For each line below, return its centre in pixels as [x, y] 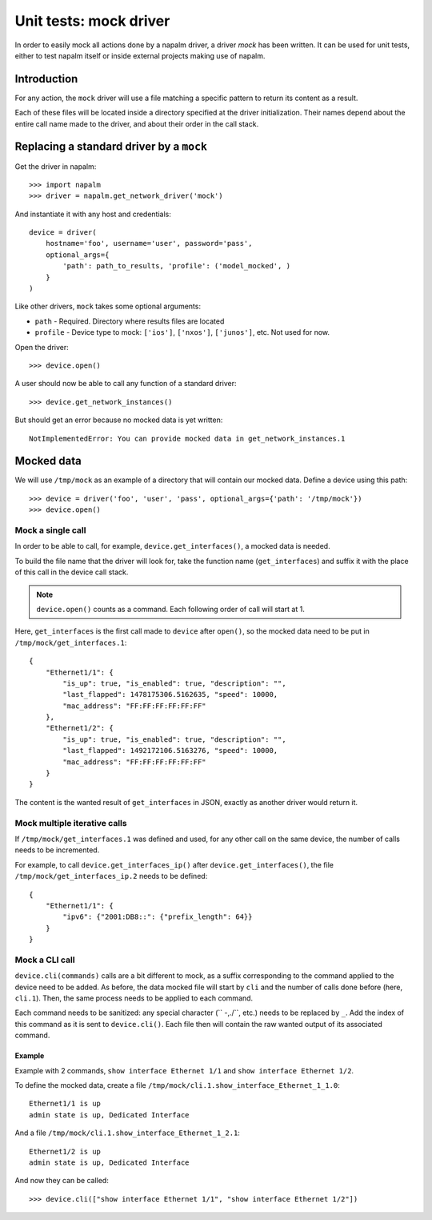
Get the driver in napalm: [56, 166]
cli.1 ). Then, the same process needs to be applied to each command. [134, 998]
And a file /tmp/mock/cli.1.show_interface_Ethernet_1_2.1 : [127, 1133]
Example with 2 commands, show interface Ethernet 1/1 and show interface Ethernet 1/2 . [184, 1070]
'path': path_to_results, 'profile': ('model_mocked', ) [177, 266]
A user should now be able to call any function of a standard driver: [126, 384]
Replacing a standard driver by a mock [111, 147]
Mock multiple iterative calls [71, 823]
